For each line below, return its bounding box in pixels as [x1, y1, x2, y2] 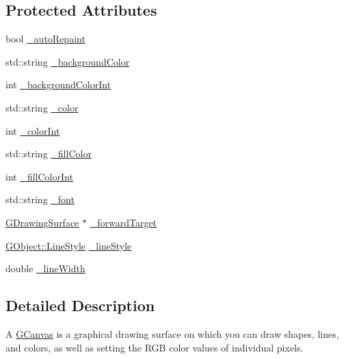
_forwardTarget [90, 215, 157, 229]
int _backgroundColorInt [5, 77, 111, 92]
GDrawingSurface [5, 215, 79, 229]
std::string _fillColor [5, 146, 92, 161]
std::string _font [5, 192, 75, 207]
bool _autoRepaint [5, 31, 85, 46]
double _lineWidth [5, 261, 85, 276]
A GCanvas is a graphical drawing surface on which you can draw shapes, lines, [5, 326, 339, 341]
